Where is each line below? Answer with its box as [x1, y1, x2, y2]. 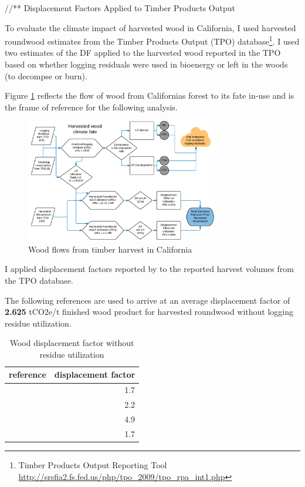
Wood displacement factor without [9, 337, 134, 349]
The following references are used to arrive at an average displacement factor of [5, 294, 290, 306]
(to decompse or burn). [5, 69, 87, 82]
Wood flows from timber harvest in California [28, 243, 192, 255]
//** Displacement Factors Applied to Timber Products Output [5, 2, 235, 14]
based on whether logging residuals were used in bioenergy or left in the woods [5, 58, 288, 70]
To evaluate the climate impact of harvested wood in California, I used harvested [5, 21, 296, 33]
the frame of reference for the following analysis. [5, 100, 178, 113]
